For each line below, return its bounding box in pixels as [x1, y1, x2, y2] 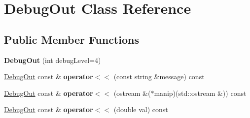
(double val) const [113, 104, 168, 115]
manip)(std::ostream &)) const [154, 88, 247, 98]
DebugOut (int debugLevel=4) [4, 55, 101, 65]
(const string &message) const [113, 71, 205, 82]
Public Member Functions [4, 31, 139, 47]
